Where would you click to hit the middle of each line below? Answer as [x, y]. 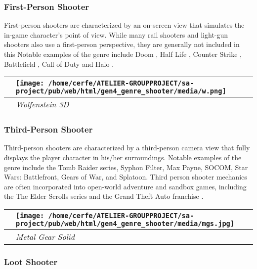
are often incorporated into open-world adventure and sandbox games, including [125, 186]
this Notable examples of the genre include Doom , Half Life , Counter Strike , [123, 54]
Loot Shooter [31, 261]
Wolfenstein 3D [43, 104]
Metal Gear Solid [45, 236]
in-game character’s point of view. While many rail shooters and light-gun [116, 34]
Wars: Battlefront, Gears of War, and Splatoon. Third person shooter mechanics [126, 177]
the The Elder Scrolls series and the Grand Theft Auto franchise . [104, 196]
